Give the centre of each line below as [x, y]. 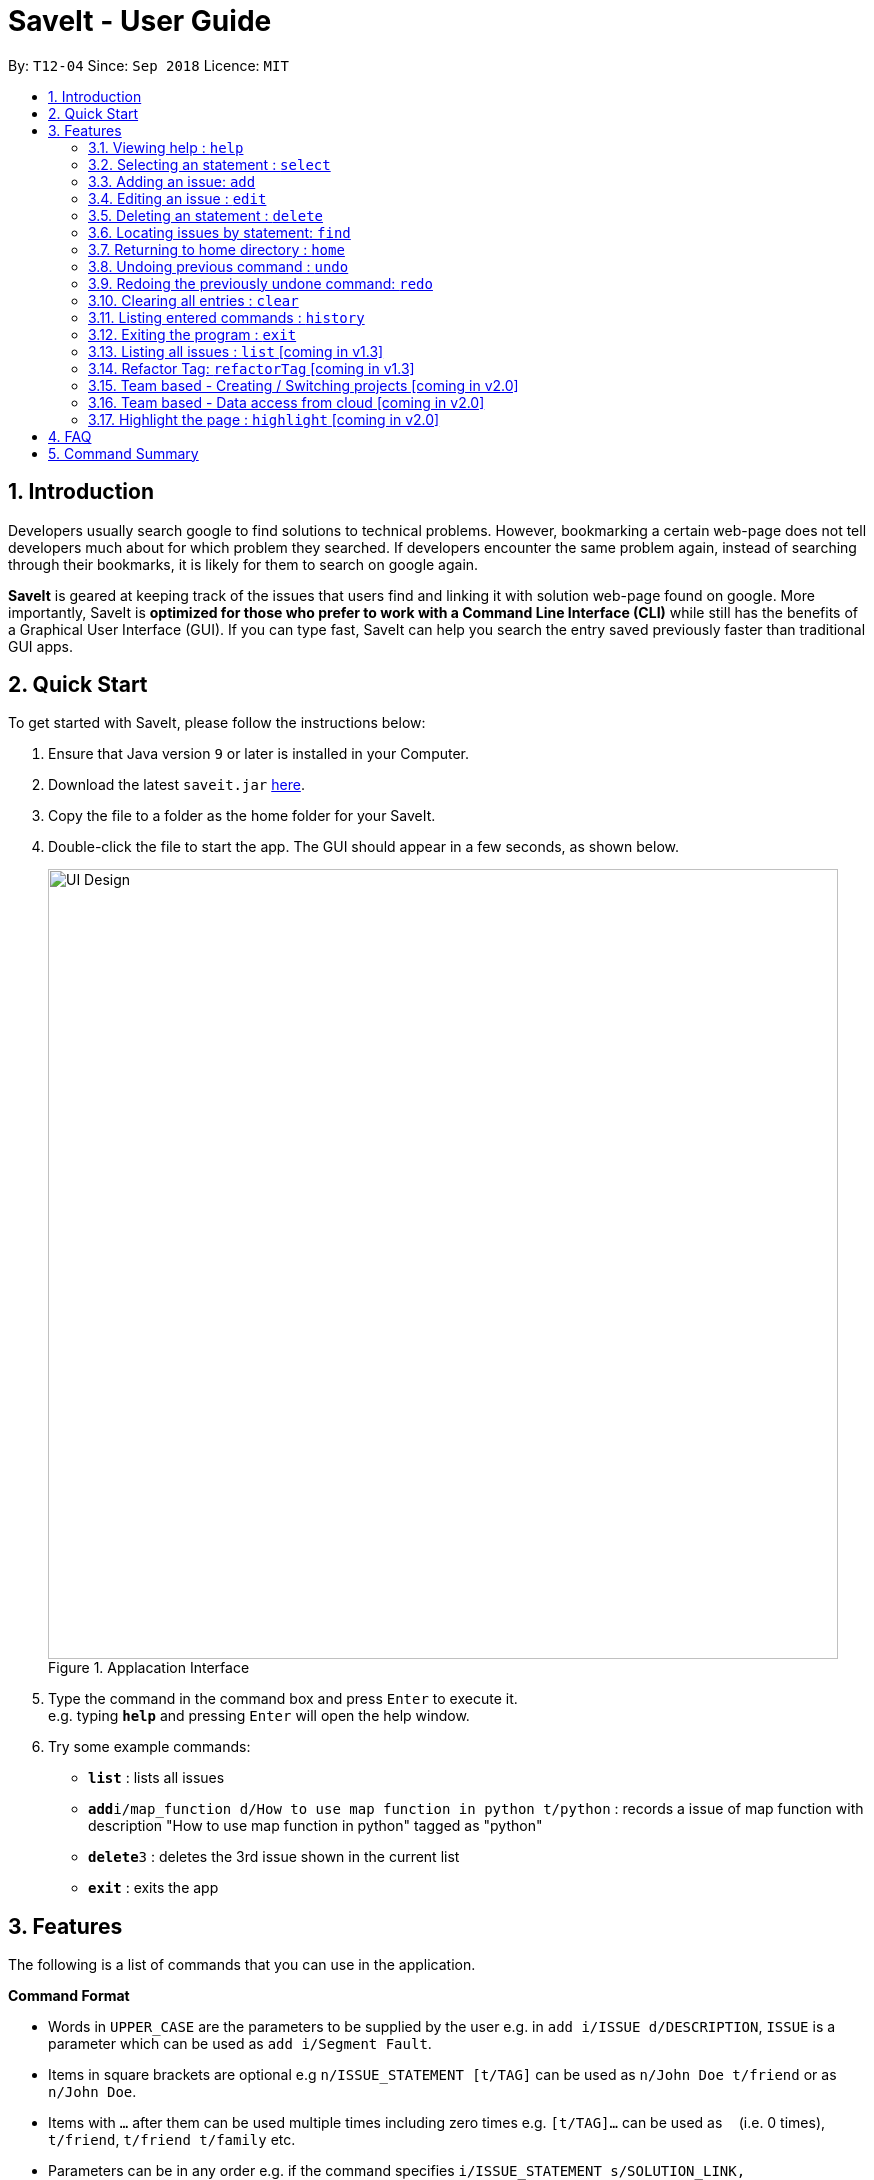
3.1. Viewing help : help [166, 147]
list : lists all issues [156, 1778]
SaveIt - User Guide [140, 21]
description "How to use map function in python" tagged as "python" [315, 1826]
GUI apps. [40, 646]
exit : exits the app [153, 1888]
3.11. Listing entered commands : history [226, 317]
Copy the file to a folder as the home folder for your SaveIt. [242, 816]
